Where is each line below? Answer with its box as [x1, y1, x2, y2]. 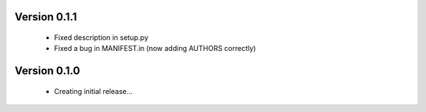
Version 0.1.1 [14, 10, 77, 23]
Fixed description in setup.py [54, 33, 149, 42]
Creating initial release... [54, 86, 133, 96]
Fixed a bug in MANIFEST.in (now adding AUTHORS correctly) [54, 44, 256, 53]
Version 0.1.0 [14, 64, 80, 78]
